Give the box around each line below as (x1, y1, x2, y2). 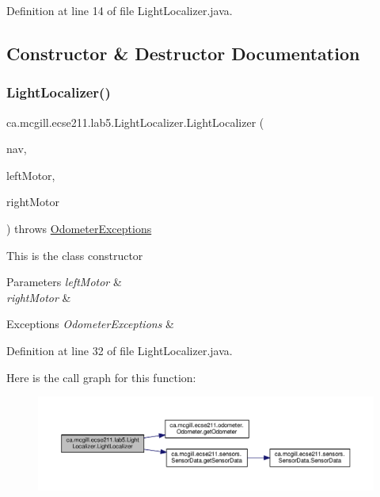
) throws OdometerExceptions (6, 220, 152, 236)
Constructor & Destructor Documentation (6, 40, 360, 65)
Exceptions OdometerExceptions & (6, 315, 174, 332)
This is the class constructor (6, 247, 143, 263)
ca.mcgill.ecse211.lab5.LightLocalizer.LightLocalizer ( (6, 113, 264, 130)
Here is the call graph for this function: (6, 369, 196, 385)
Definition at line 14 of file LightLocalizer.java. (6, 2, 233, 18)
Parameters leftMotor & (6, 273, 122, 290)
